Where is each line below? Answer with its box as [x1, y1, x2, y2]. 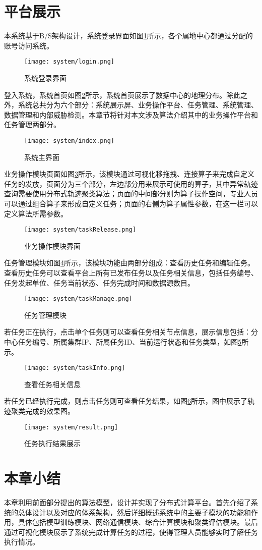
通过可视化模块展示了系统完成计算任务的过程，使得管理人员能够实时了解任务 [4, 526, 258, 537]
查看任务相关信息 [24, 378, 81, 389]
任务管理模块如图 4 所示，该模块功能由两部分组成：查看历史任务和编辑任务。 [4, 257, 254, 268]
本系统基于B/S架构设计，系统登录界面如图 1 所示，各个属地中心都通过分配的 [4, 30, 253, 41]
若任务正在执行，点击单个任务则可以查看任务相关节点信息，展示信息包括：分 [4, 326, 258, 337]
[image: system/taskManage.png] [24, 295, 133, 303]
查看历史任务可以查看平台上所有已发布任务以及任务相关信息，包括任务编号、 [4, 267, 258, 278]
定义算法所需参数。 [4, 208, 68, 218]
